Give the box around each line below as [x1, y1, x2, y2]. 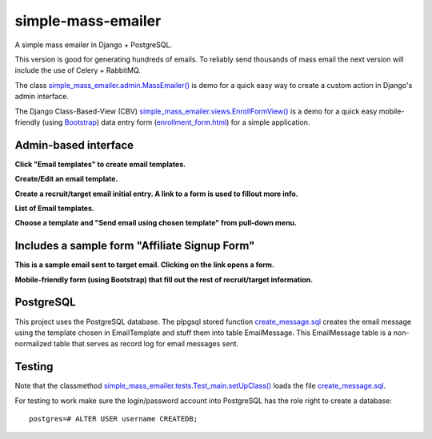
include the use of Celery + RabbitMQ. [14, 66, 142, 75]
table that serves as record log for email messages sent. [53, 339, 239, 349]
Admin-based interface [14, 138, 134, 152]
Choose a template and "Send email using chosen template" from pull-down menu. [14, 218, 298, 228]
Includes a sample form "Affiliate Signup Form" [14, 239, 255, 253]
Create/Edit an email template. [14, 174, 118, 184]
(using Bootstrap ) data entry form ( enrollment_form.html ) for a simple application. [42, 117, 310, 127]
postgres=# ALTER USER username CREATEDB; [29, 414, 198, 424]
